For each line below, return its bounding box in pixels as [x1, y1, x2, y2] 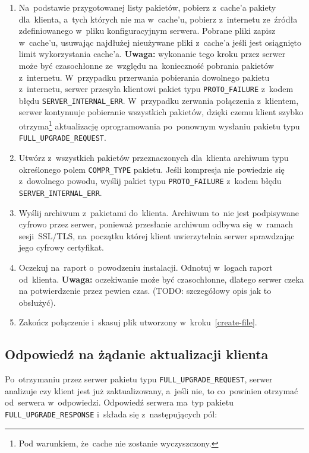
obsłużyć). [18, 296, 56, 308]
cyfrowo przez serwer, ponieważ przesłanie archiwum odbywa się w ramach [18, 218, 294, 230]
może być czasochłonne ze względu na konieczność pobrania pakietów [18, 59, 274, 71]
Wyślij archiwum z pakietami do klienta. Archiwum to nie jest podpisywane [18, 206, 299, 218]
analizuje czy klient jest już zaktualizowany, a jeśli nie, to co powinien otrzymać [5, 384, 298, 397]
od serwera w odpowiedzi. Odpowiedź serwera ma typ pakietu [5, 396, 234, 408]
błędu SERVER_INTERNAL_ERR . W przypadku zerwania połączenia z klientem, [18, 94, 299, 106]
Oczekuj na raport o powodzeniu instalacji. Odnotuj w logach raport [18, 261, 273, 273]
